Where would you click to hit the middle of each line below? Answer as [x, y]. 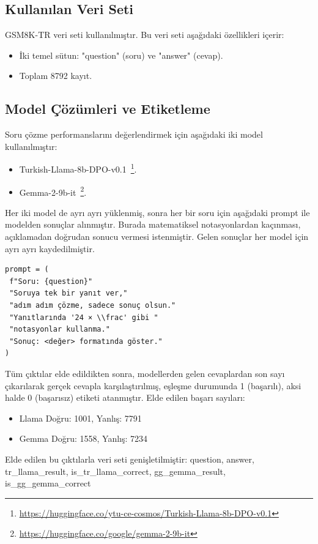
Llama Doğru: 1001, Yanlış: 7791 [80, 418]
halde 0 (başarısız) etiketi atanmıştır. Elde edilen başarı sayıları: [125, 397]
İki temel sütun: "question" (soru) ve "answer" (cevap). [121, 55]
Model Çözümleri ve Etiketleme [108, 109]
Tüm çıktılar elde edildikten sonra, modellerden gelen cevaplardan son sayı [145, 373]
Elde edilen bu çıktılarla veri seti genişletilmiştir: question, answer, [130, 459]
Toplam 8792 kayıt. [56, 76]
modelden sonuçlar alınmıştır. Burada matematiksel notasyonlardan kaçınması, [153, 224]
